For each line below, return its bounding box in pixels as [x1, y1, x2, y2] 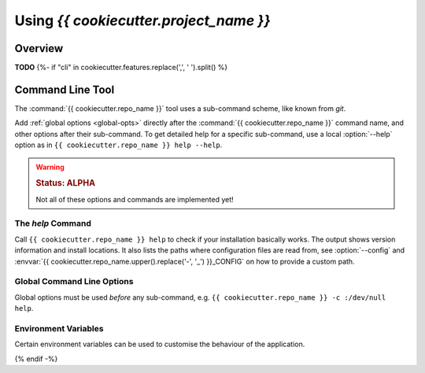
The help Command [14, 218, 92, 229]
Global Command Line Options [14, 276, 134, 287]
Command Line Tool [14, 83, 115, 96]
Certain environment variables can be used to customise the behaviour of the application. [14, 339, 305, 349]
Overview [14, 42, 64, 55]
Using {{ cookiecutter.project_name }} [14, 12, 271, 29]
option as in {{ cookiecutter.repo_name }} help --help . [14, 140, 223, 150]
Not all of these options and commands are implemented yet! [35, 194, 234, 204]
